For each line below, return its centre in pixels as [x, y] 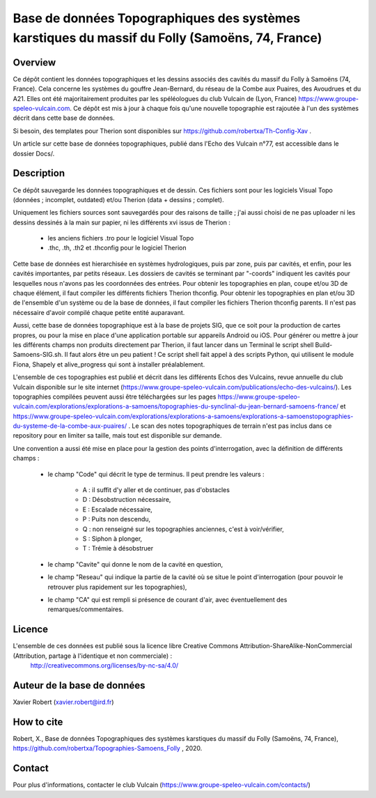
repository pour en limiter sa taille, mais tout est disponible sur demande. [117, 436]
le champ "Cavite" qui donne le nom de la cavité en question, [135, 564]
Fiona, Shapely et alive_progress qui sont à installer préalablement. [109, 364]
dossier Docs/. [34, 153]
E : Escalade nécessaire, [117, 509]
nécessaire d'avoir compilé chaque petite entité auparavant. [99, 312]
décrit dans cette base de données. [64, 118]
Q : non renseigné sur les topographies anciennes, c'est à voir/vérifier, [183, 529]
